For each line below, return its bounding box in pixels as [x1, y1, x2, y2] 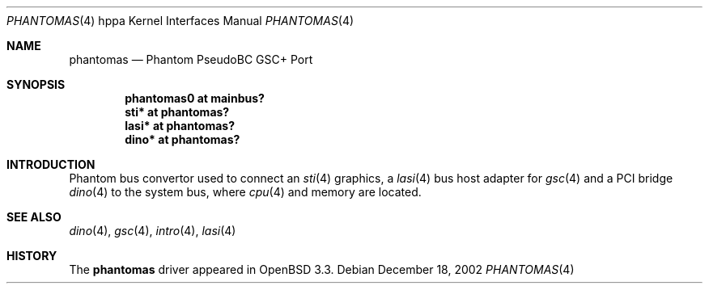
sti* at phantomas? [125, 105, 230, 119]
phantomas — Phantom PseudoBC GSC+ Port [69, 53, 313, 66]
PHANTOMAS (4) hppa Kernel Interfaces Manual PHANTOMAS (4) [6, 14, 354, 27]
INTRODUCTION [6, 158, 96, 171]
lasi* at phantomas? [125, 119, 235, 132]
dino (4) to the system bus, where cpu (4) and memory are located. [69, 185, 422, 199]
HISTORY [6, 249, 57, 263]
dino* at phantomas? [125, 132, 240, 146]
